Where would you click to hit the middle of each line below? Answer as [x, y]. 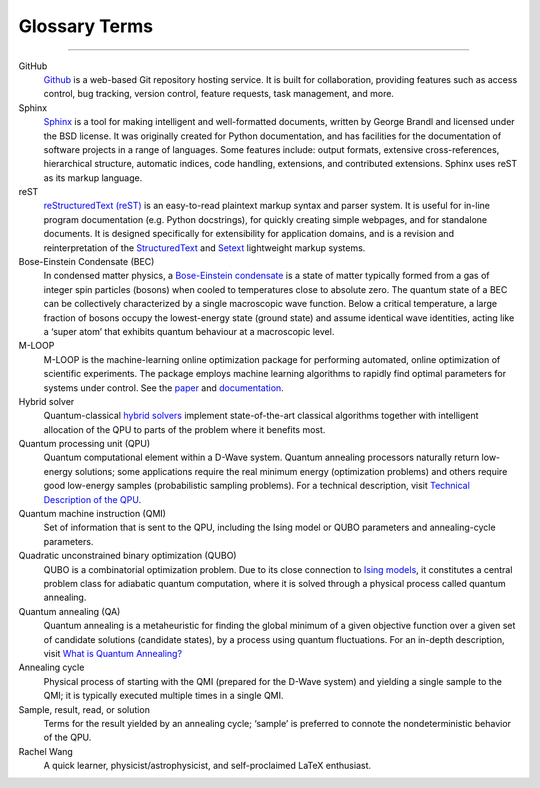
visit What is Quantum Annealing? [113, 653]
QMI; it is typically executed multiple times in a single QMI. [163, 696]
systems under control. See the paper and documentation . [163, 387]
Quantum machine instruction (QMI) [92, 514]
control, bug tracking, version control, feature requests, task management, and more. [219, 94]
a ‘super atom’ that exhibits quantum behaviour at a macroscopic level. [189, 331]
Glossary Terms [86, 26]
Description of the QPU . [92, 499]
